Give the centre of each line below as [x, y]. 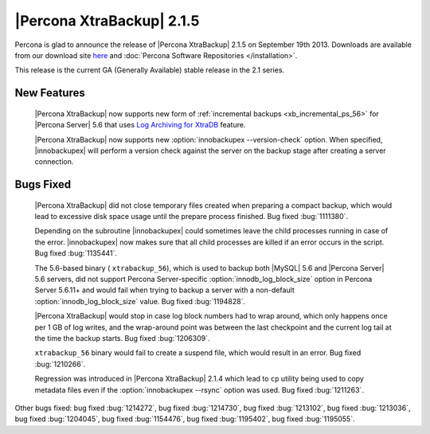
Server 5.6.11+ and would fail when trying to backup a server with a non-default [164, 290]
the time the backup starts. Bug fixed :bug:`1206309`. [122, 338]
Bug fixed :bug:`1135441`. [76, 253]
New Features [50, 93]
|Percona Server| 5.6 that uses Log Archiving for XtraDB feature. [140, 125]
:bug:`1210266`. [60, 364]
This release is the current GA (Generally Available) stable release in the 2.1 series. [150, 70]
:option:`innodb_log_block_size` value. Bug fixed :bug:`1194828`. [140, 301]
